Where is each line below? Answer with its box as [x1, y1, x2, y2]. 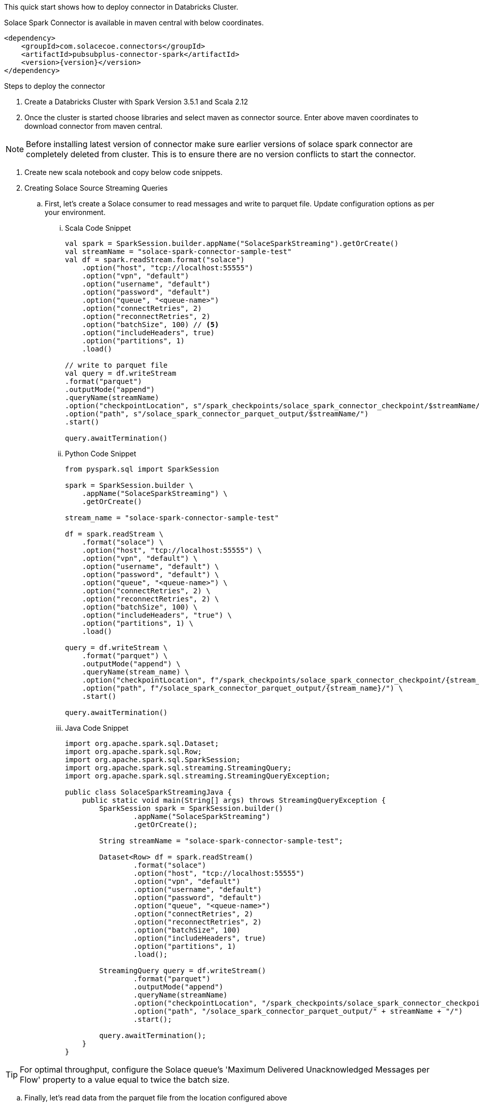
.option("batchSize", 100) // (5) [82, 320, 219, 329]
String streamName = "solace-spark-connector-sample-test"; [99, 837, 343, 845]
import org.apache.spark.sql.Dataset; [65, 739, 219, 747]
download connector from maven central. [24, 122, 163, 130]
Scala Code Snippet [65, 224, 131, 232]
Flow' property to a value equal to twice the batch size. [20, 1075, 230, 1085]
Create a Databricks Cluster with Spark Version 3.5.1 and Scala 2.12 [24, 97, 248, 106]
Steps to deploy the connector [4, 82, 106, 90]
